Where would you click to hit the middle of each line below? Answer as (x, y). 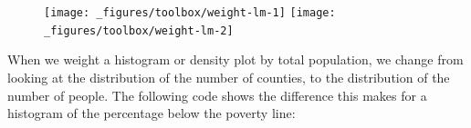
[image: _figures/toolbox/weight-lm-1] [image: (190, 13)
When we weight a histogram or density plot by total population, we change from (235, 59)
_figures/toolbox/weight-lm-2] (139, 30)
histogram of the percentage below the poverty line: (152, 113)
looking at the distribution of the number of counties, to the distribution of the (229, 77)
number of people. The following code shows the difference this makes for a (217, 95)
